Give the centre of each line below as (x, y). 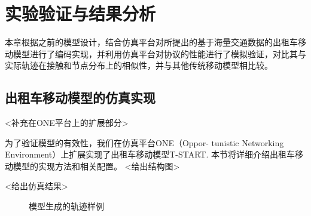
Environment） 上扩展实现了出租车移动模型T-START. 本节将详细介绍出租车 (150, 154)
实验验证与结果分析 (80, 13)
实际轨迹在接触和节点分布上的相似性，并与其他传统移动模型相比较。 (139, 65)
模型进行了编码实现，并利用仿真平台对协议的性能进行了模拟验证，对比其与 (159, 53)
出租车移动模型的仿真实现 (80, 98)
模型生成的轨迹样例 (66, 206)
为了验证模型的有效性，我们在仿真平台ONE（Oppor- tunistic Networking (144, 142)
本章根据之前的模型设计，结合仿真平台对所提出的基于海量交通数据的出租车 (151, 42)
